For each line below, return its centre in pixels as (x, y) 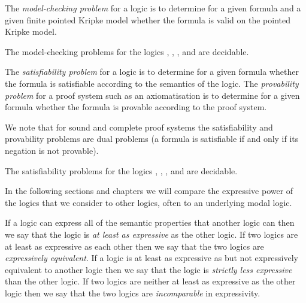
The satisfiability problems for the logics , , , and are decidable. (121, 170)
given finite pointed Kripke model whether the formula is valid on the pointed (148, 19)
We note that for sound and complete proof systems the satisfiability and (139, 127)
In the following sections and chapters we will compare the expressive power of (149, 191)
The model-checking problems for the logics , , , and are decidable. (127, 51)
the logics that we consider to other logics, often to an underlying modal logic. (149, 202)
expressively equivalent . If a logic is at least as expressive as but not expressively (152, 258)
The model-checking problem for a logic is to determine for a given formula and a (153, 8)
